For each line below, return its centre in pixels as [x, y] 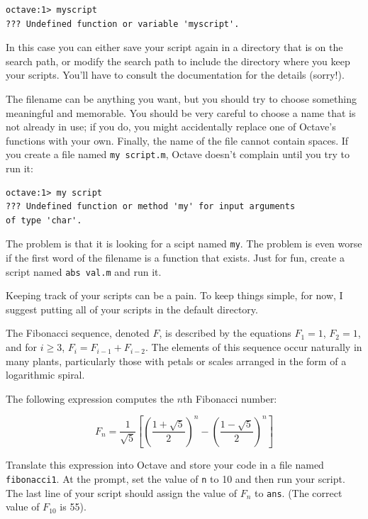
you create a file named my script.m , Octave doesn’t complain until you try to [178, 154]
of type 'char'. [44, 220]
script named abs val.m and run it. [84, 271]
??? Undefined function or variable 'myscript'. [123, 24]
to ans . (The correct [298, 492]
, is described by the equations [225, 333]
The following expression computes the [90, 398]
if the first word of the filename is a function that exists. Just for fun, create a [175, 258]
